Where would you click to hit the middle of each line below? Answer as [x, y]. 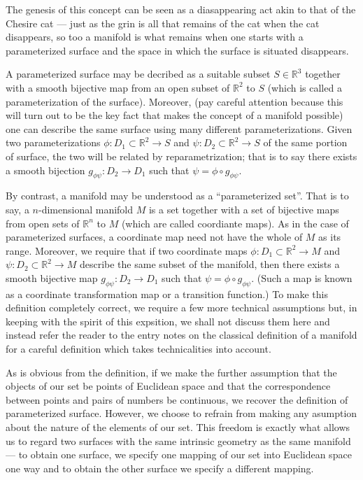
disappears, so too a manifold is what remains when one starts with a [155, 37]
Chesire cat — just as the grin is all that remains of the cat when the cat [163, 23]
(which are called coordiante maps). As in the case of [235, 223]
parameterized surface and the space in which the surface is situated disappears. [177, 50]
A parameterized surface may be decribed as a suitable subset [138, 74]
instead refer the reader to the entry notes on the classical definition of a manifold [181, 335]
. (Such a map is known [302, 277]
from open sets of [43, 223]
